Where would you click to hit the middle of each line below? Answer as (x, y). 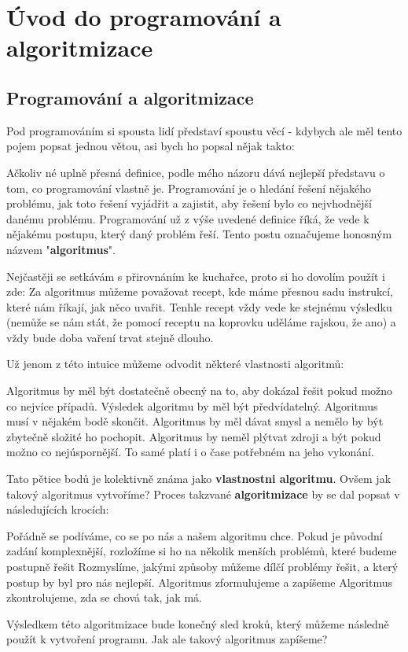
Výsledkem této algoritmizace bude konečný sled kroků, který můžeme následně (198, 623)
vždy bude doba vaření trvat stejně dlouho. (110, 337)
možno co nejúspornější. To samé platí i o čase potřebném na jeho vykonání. (190, 452)
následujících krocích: (58, 509)
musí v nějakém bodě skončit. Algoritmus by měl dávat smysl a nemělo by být (195, 421)
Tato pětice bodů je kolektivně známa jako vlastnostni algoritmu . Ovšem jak (199, 479)
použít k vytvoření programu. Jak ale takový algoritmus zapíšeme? (167, 639)
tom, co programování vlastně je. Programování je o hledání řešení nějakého (189, 188)
